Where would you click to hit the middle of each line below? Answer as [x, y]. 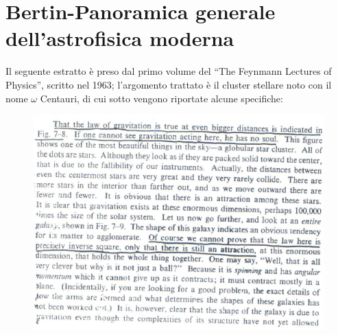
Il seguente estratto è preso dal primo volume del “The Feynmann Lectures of [169, 71]
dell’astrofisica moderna [120, 38]
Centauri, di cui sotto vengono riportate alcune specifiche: [161, 98]
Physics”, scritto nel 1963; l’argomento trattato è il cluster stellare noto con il [169, 84]
